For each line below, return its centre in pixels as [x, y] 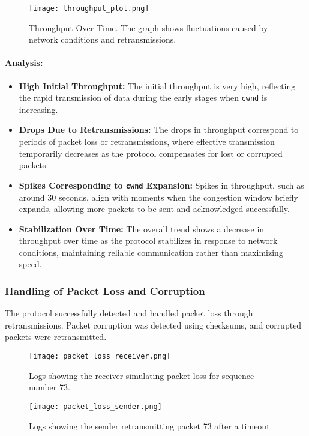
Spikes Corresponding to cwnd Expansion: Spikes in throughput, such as [161, 185]
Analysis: [24, 63]
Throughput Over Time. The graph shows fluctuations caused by [148, 27]
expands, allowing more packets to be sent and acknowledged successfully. [154, 209]
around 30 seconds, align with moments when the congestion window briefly [158, 197]
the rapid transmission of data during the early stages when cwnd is [143, 98]
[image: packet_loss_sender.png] [95, 406]
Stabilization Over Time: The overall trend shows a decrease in [142, 229]
